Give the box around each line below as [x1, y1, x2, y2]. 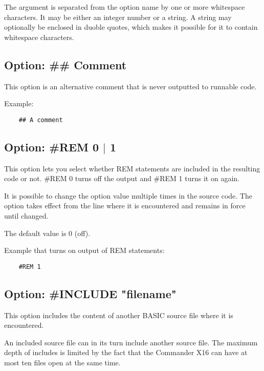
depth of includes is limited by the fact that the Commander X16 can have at [4, 347, 248, 358]
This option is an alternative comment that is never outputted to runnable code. [4, 81, 257, 91]
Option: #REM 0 [4, 139, 99, 154]
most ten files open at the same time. [4, 357, 121, 368]
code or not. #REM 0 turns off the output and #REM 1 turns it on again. [4, 173, 239, 184]
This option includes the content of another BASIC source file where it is [4, 309, 233, 320]
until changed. [4, 210, 49, 221]
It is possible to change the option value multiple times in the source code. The [4, 190, 252, 201]
